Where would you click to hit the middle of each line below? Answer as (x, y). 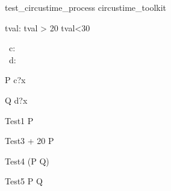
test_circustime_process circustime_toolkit (86, 7)
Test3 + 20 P (30, 141)
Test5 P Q (24, 181)
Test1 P (19, 120)
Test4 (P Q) (27, 161)
